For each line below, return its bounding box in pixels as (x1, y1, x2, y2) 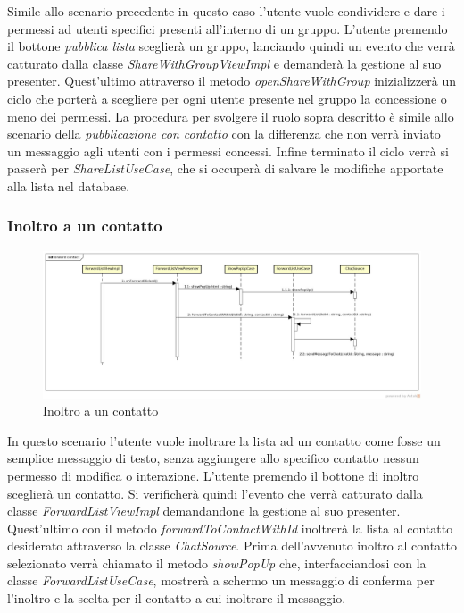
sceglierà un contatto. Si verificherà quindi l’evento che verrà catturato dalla (7, 483, 423, 502)
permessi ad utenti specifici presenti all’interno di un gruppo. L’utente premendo (7, 19, 448, 38)
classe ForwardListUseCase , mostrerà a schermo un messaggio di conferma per (7, 571, 435, 590)
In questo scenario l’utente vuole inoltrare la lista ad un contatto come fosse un (7, 431, 441, 449)
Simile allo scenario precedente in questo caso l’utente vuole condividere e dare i (7, 2, 445, 20)
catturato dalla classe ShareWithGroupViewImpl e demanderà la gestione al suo (7, 54, 442, 72)
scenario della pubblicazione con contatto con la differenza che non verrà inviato (7, 124, 441, 143)
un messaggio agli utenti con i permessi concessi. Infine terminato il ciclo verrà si (7, 141, 449, 160)
